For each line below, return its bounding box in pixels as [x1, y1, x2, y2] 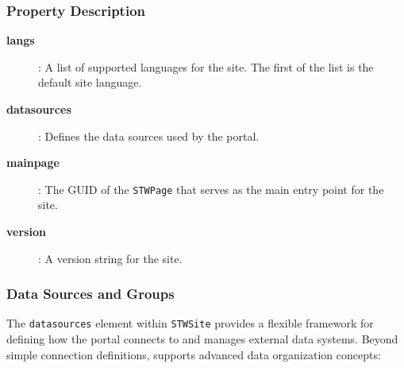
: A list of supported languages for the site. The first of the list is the [38, 58, 374, 75]
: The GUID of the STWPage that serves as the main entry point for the [38, 180, 384, 197]
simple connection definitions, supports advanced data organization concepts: [6, 346, 381, 362]
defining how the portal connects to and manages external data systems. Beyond [6, 331, 398, 347]
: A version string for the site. [38, 250, 183, 266]
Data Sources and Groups [6, 284, 175, 304]
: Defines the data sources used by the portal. [38, 127, 260, 144]
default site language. [38, 74, 142, 91]
